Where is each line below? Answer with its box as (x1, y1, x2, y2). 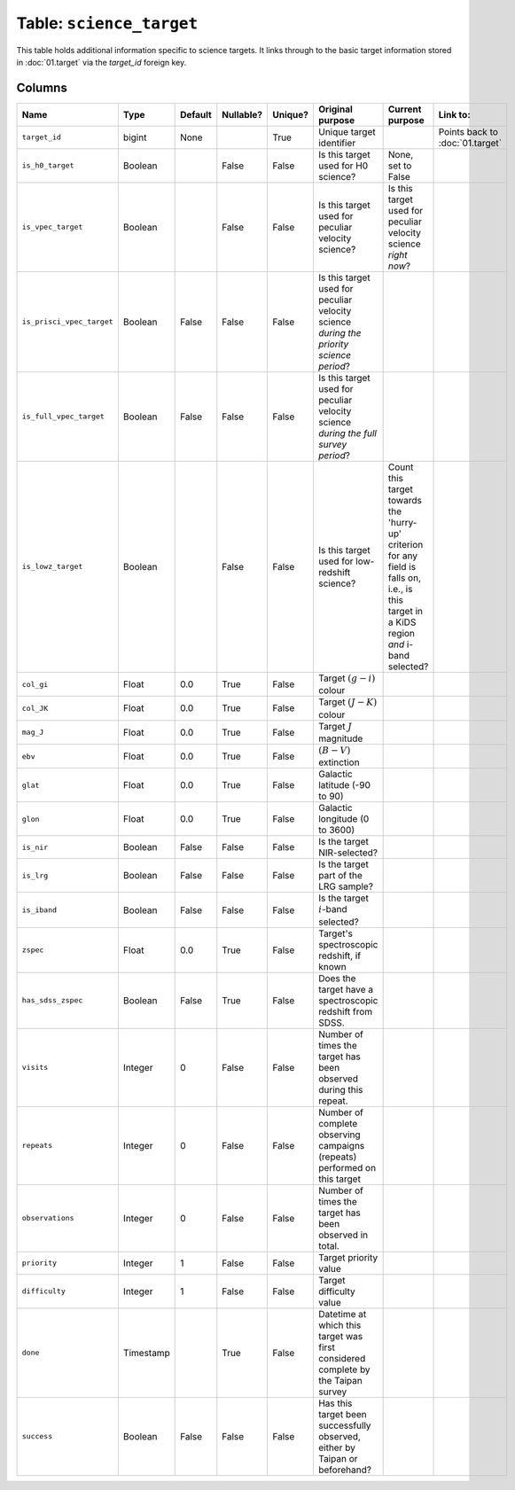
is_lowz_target (21, 562, 83, 572)
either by (317, 1441, 356, 1454)
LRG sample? (317, 880, 374, 893)
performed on (317, 1161, 377, 1174)
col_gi (21, 679, 49, 689)
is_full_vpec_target (21, 412, 105, 421)
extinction (317, 756, 360, 768)
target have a (317, 983, 374, 995)
